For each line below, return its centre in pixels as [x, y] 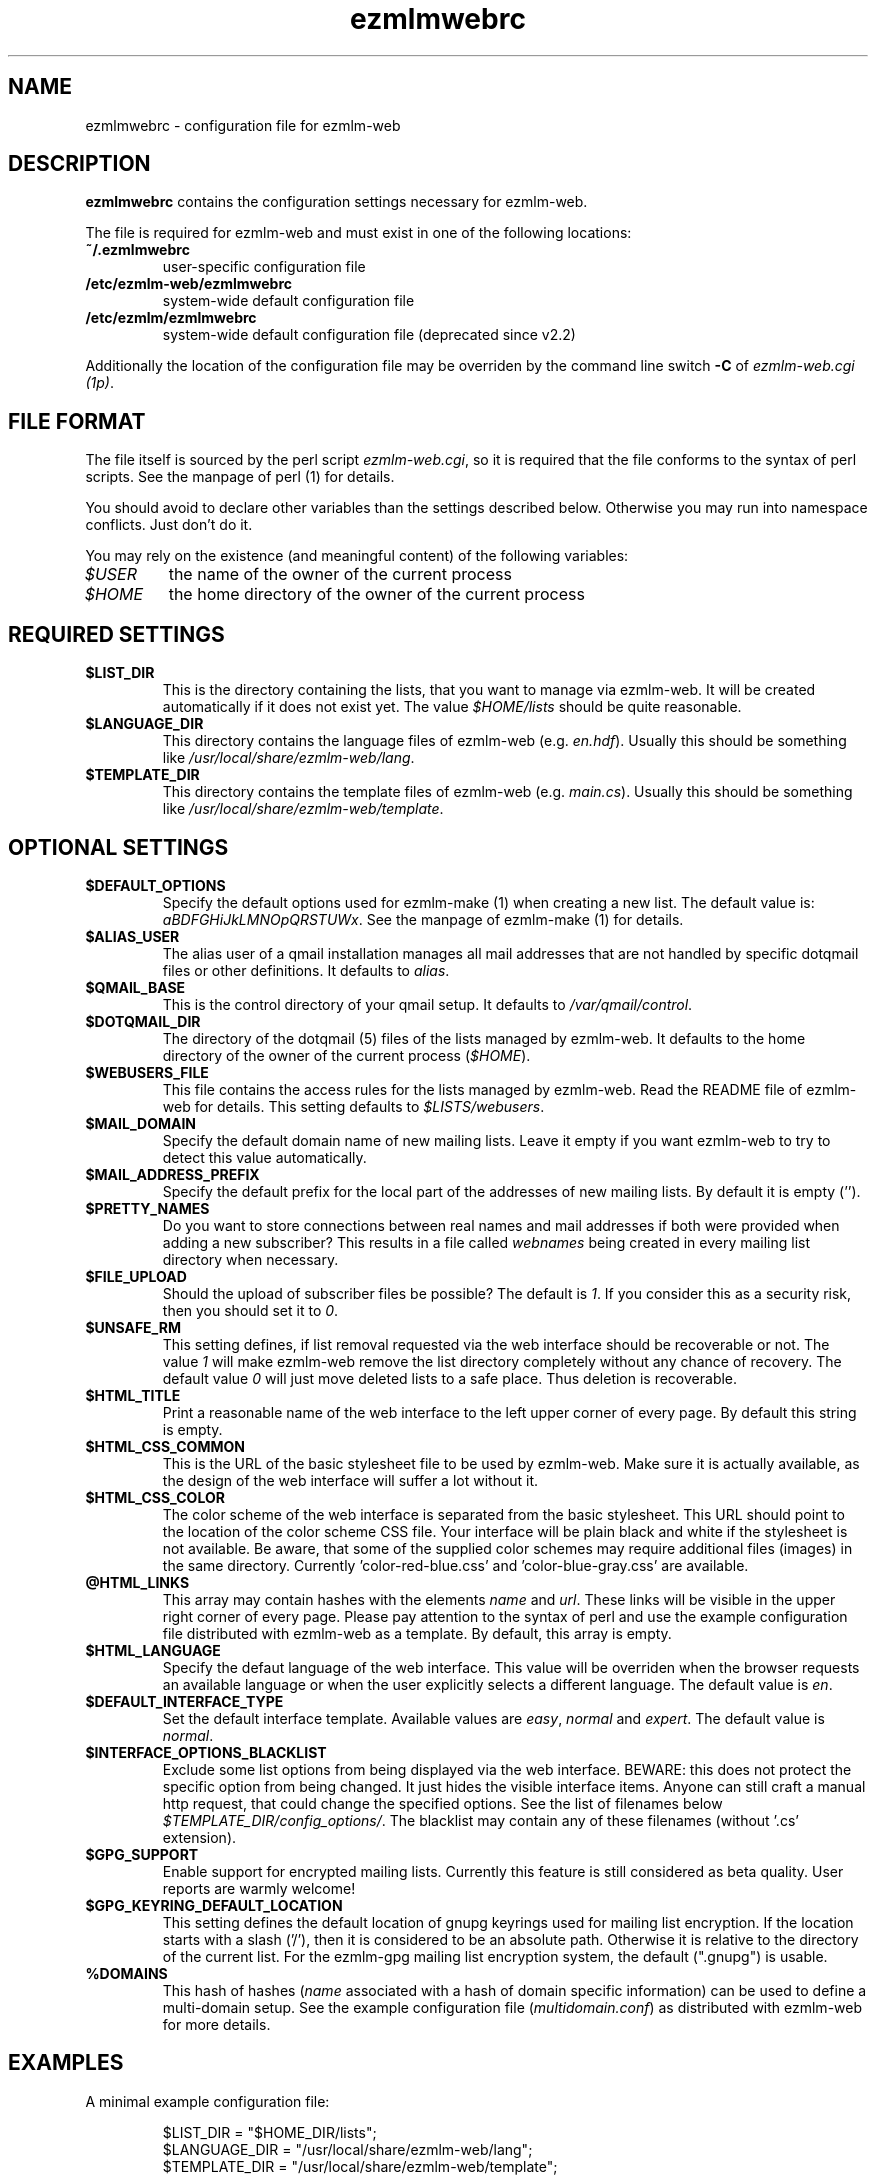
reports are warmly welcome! [259, 1888]
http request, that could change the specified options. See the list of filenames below [442, 1803]
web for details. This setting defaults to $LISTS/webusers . [353, 1106]
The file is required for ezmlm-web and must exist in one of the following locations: [358, 233]
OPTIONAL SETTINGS [118, 847]
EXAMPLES [66, 2063]
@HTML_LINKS [137, 1582]
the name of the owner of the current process [340, 574]
